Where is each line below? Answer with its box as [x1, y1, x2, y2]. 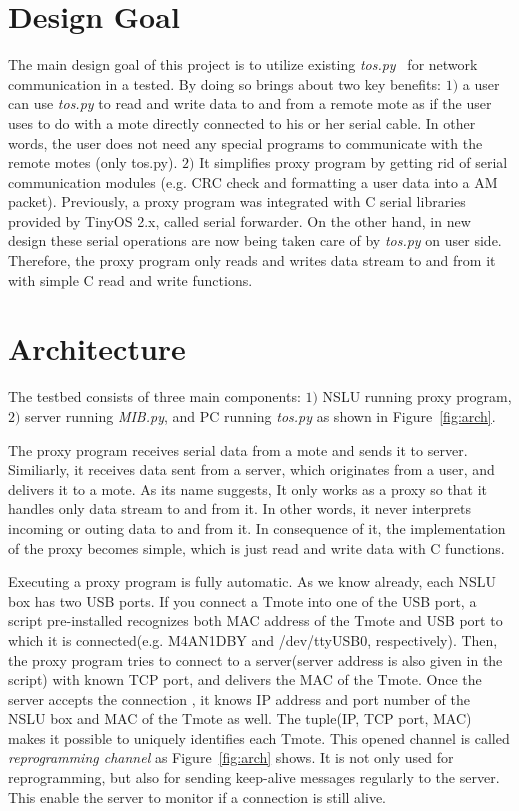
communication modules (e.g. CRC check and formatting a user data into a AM [8, 171, 498, 192]
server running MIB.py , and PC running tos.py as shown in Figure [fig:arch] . [25, 405, 496, 426]
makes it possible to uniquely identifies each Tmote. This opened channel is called [8, 727, 510, 748]
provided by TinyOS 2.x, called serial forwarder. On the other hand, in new [8, 210, 471, 231]
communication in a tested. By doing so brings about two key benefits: [8, 73, 441, 94]
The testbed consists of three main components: [8, 386, 301, 407]
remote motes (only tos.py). [8, 152, 178, 173]
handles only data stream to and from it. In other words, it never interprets [8, 498, 471, 519]
